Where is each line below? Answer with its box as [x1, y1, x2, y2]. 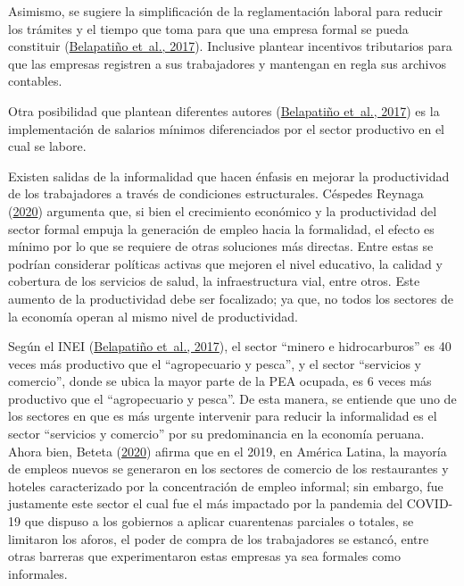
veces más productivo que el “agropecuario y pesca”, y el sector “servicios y [8, 354, 421, 373]
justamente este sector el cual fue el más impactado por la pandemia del [8, 494, 403, 513]
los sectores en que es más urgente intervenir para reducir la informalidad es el [8, 406, 437, 425]
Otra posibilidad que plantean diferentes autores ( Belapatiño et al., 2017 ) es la [8, 101, 440, 120]
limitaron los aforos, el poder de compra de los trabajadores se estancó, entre [8, 529, 429, 548]
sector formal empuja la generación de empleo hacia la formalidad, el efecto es [8, 219, 435, 238]
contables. [8, 71, 62, 90]
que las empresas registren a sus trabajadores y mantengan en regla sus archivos [8, 54, 446, 72]
